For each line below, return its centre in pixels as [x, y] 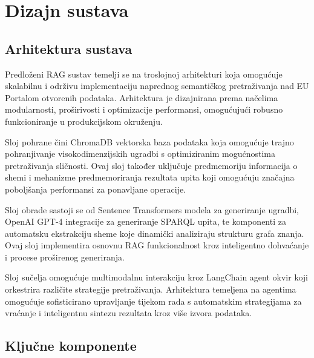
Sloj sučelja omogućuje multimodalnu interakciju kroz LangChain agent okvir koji [156, 277]
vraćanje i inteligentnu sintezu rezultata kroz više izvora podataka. [129, 313]
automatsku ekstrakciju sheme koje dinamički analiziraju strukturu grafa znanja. [155, 233]
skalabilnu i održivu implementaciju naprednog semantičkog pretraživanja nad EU [157, 86]
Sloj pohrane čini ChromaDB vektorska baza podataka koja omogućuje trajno [149, 141]
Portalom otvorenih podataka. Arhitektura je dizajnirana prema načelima [142, 97]
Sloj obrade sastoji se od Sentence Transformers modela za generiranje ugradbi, [152, 209]
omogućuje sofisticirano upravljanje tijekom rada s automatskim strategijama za [153, 301]
